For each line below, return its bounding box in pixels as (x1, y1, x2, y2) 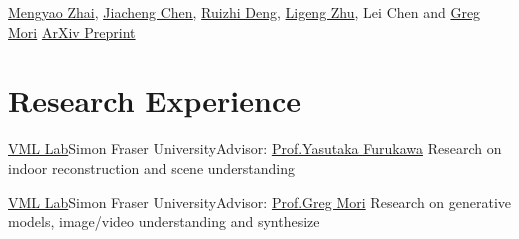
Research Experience (8, 80, 301, 121)
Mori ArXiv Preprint (8, 21, 136, 42)
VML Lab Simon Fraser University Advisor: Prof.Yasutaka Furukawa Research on (8, 138, 502, 159)
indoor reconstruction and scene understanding (8, 157, 296, 178)
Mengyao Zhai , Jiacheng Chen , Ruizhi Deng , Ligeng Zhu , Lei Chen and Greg (8, 2, 481, 22)
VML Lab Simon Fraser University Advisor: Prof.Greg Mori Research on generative (8, 191, 512, 212)
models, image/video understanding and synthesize (8, 211, 320, 232)
